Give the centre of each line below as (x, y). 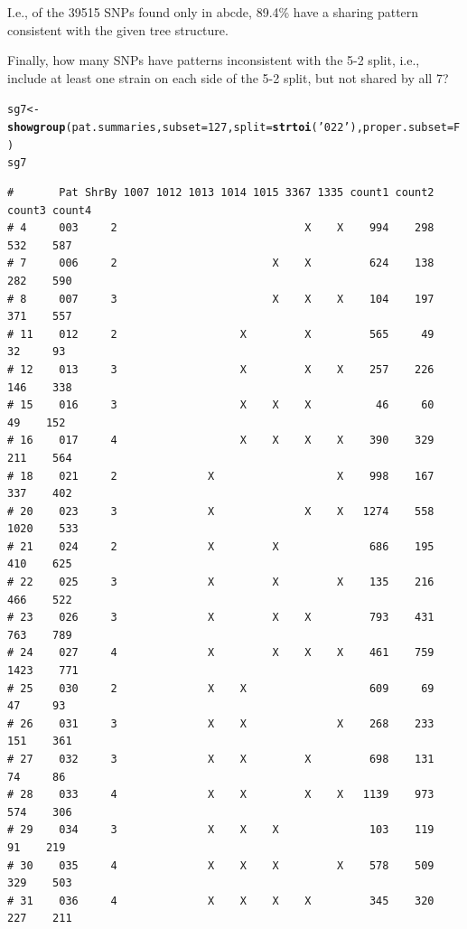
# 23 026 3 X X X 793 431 (221, 618)
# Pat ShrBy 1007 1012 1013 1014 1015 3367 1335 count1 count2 (221, 192)
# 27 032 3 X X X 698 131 (221, 759)
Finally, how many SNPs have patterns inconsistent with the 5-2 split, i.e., (214, 60)
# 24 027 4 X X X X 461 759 (221, 653)
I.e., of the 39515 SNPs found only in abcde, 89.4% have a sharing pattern (213, 12)
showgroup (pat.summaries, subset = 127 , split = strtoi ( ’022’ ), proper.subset (227, 128)
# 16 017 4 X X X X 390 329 (221, 441)
